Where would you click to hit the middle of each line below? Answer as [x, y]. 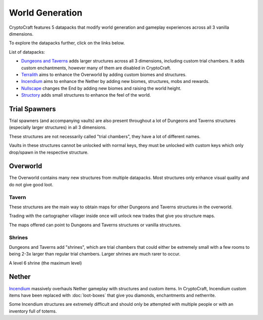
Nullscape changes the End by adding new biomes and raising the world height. [101, 88]
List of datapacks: [27, 52]
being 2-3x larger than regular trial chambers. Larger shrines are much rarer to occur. [95, 254]
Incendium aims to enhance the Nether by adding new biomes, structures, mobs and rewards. [115, 81]
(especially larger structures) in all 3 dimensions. [58, 127]
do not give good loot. [31, 184]
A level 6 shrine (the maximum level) [46, 263]
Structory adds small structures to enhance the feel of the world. [86, 95]
